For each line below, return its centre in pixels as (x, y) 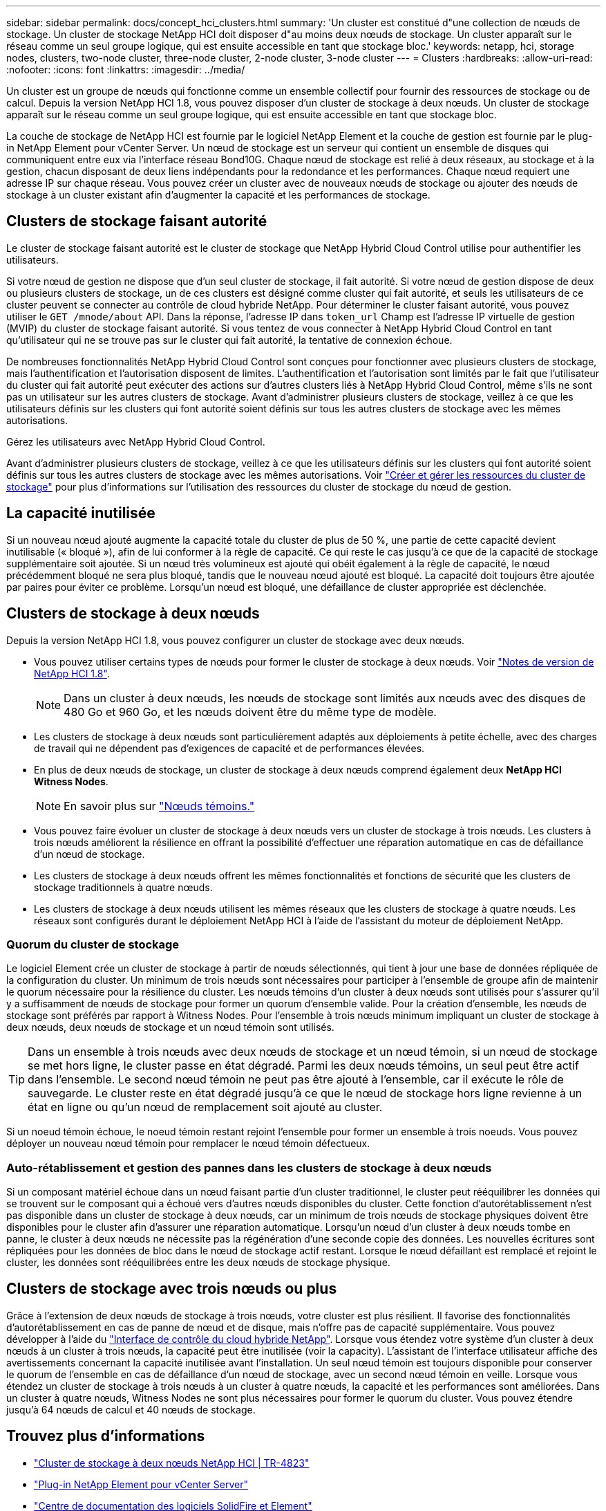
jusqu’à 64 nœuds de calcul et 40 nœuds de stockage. (131, 1409)
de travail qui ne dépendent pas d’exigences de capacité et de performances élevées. (229, 748)
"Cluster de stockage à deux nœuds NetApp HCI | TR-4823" (172, 1463)
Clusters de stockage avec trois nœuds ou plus (172, 1289)
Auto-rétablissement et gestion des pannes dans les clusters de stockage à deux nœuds (249, 1167)
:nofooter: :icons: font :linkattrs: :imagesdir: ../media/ (126, 70)
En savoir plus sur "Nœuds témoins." (159, 806)
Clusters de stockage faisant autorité (137, 221)
